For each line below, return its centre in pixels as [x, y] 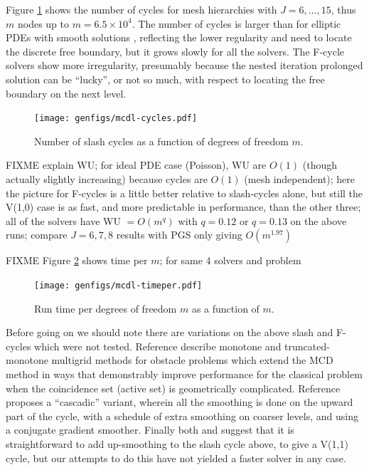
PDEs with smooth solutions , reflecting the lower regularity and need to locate [179, 37]
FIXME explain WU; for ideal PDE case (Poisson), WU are [136, 165]
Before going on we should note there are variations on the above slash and [170, 332]
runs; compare [37, 235]
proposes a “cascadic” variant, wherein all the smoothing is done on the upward [180, 402]
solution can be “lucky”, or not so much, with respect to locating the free [165, 79]
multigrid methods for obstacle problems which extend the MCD [192, 360]
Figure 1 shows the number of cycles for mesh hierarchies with [141, 9]
